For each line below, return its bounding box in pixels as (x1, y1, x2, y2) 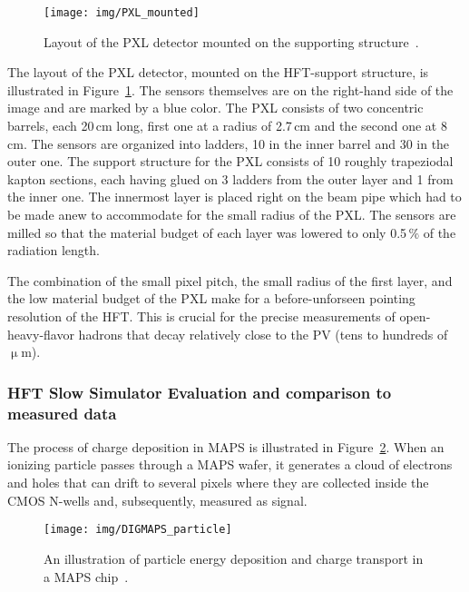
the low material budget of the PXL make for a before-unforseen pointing (7, 289, 415, 308)
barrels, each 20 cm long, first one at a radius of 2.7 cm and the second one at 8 (7, 116, 447, 135)
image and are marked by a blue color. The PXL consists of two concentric (7, 98, 424, 117)
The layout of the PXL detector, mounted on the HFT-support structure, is (7, 63, 429, 82)
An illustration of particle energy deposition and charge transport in (44, 548, 424, 567)
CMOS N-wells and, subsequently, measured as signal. (7, 490, 308, 509)
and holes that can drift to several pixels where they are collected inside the (7, 473, 429, 492)
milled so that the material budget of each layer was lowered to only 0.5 (7, 222, 407, 242)
